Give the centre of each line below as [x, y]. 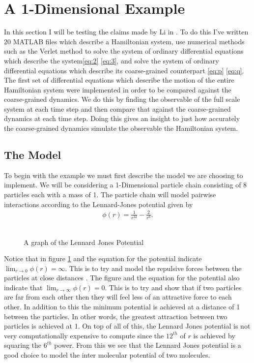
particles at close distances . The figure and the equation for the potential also [122, 278]
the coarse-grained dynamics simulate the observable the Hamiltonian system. [121, 128]
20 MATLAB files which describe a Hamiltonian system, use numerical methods [124, 41]
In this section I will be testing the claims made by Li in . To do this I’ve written [126, 32]
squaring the [23, 345]
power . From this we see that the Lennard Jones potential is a [148, 345]
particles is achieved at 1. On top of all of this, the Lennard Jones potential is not [127, 326]
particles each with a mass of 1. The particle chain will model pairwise [110, 195]
